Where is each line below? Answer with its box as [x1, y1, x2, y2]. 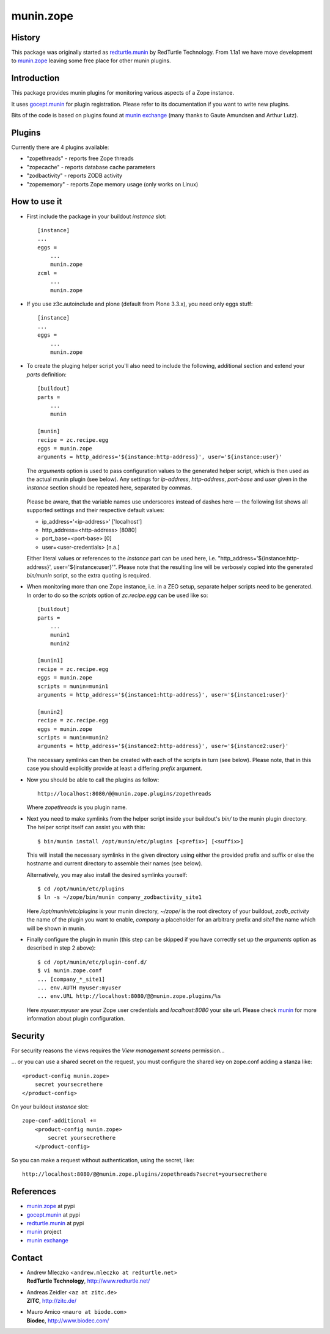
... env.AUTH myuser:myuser [37, 984, 122, 991]
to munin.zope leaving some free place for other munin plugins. [11, 57, 171, 64]
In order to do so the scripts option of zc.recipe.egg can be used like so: [26, 592, 208, 599]
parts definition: [26, 370, 67, 378]
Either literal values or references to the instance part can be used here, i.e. [26, 555, 217, 562]
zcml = [37, 269, 57, 276]
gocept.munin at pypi [26, 1211, 81, 1219]
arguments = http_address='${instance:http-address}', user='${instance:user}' [37, 453, 282, 461]
